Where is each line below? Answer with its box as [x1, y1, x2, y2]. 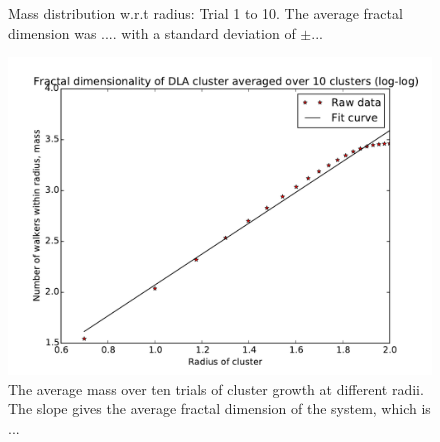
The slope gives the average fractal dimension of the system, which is [8, 398, 431, 419]
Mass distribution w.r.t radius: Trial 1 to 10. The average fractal [8, 3, 403, 23]
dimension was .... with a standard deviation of [8, 22, 296, 43]
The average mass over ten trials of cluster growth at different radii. [8, 378, 424, 399]
